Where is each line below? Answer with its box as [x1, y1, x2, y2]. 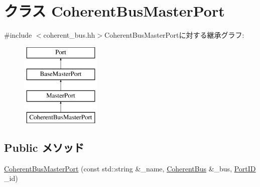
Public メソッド [4, 139, 84, 155]
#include [4, 30, 32, 40]
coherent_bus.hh [43, 30, 95, 40]
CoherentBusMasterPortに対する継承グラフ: [104, 30, 244, 40]
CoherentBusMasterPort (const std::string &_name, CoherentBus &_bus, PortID [4, 163, 256, 173]
